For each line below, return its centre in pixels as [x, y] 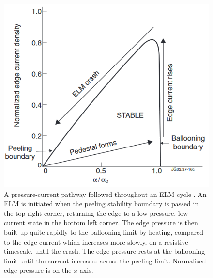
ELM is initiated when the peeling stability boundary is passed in [101, 204]
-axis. [85, 270]
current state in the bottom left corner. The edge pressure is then [101, 222]
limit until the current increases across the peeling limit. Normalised [105, 260]
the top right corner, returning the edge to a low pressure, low [96, 213]
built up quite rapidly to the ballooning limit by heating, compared [104, 232]
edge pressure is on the [38, 270]
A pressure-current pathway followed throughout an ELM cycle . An [105, 194]
